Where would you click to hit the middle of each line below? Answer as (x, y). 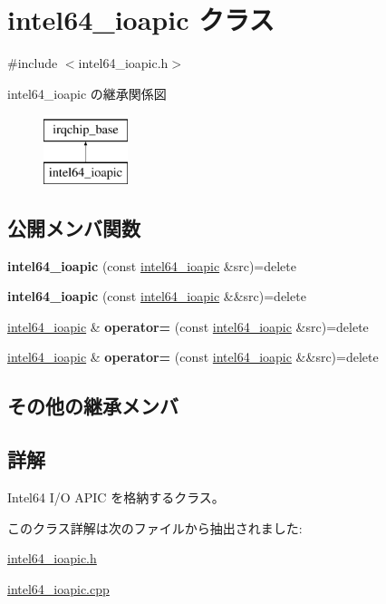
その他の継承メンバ (93, 406)
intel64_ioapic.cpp (58, 588)
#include (33, 63)
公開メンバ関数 (74, 227)
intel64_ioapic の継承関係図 (87, 93)
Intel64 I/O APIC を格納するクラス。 (116, 497)
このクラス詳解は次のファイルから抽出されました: (155, 527)
